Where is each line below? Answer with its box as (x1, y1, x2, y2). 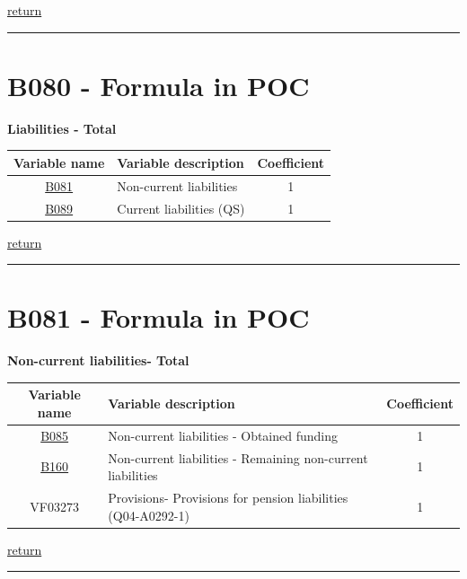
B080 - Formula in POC (7, 66, 310, 103)
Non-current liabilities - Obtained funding (108, 425, 339, 444)
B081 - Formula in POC (7, 299, 310, 336)
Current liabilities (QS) (117, 198, 245, 217)
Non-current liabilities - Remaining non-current (108, 448, 368, 467)
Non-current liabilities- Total (7, 351, 189, 370)
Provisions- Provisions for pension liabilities (108, 488, 348, 507)
